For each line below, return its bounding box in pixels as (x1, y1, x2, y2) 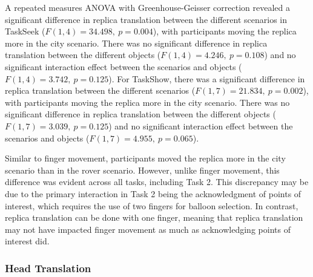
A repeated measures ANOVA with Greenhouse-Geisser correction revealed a (5, 1, 290, 13)
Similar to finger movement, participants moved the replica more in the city (5, 152, 286, 165)
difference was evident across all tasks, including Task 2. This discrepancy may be (5, 175, 309, 188)
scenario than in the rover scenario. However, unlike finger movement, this (5, 163, 280, 176)
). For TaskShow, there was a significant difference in (108, 72, 305, 85)
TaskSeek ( (5, 25, 45, 37)
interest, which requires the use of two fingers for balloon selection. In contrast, (5, 199, 298, 212)
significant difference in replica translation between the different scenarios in (5, 13, 287, 25)
